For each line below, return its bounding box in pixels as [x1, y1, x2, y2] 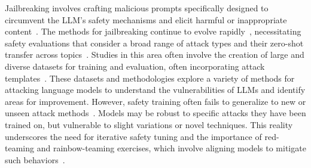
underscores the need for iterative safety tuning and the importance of [5, 130, 262, 142]
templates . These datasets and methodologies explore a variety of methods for [5, 71, 295, 84]
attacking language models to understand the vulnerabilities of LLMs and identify [5, 83, 306, 96]
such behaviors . [5, 153, 65, 166]
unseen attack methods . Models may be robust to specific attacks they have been [5, 107, 306, 119]
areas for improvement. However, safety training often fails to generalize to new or [5, 95, 306, 107]
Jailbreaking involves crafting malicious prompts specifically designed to [5, 2, 269, 14]
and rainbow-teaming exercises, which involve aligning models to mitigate [36, 142, 306, 154]
